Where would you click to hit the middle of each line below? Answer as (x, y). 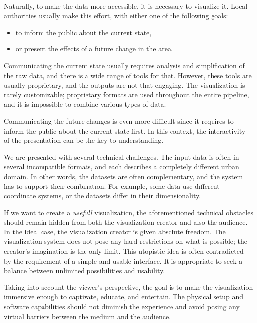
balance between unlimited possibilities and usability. (85, 270)
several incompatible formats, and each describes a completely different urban (122, 166)
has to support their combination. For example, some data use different (112, 186)
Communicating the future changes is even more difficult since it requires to (119, 120)
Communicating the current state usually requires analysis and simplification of (124, 65)
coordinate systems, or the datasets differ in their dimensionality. (103, 196)
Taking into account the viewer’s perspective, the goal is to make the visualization (128, 287)
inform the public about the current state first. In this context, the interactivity (125, 130)
